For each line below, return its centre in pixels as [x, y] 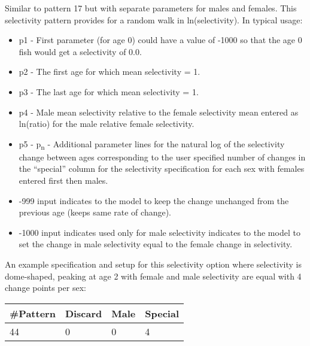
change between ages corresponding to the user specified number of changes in [162, 157]
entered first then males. [63, 180]
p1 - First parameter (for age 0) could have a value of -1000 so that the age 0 [160, 40]
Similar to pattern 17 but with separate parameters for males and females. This [151, 8]
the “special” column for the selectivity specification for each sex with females [162, 169]
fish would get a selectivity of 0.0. [80, 51]
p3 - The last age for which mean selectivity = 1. [109, 91]
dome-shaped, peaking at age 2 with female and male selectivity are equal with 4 [153, 276]
